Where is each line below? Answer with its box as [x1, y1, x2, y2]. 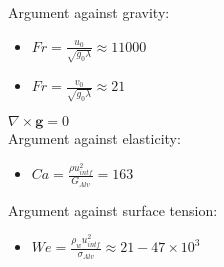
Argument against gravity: [8, 2, 170, 22]
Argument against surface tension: [8, 199, 218, 220]
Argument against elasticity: [8, 128, 181, 148]
